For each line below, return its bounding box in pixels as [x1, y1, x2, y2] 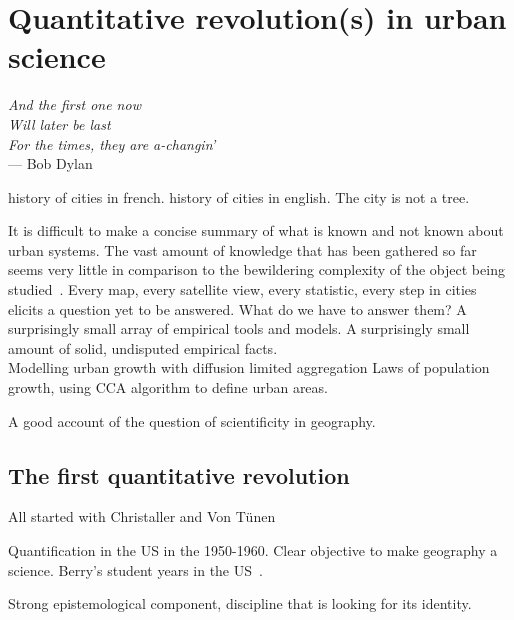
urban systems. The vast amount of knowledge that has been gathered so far [8, 239, 477, 260]
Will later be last [8, 113, 111, 134]
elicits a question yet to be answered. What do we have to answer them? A [8, 298, 467, 319]
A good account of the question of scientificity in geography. [8, 410, 376, 431]
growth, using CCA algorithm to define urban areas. [8, 377, 328, 398]
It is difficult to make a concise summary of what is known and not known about [8, 220, 504, 241]
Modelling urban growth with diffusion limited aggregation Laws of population [8, 357, 490, 378]
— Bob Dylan [8, 153, 93, 174]
